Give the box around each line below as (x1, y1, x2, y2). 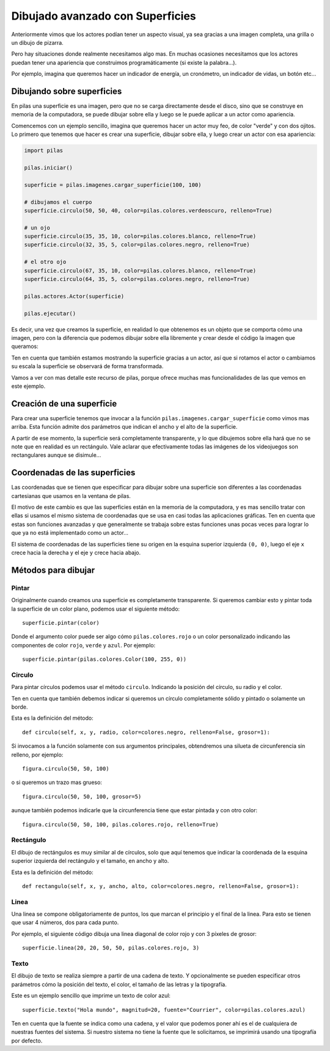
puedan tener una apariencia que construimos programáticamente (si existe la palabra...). (11, 59, 237, 66)
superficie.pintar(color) (22, 619, 100, 626)
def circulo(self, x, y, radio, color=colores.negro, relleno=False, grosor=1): (22, 729, 271, 736)
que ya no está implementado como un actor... (11, 529, 128, 537)
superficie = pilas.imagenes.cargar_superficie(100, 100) (24, 181, 202, 188)
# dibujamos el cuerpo (24, 198, 92, 205)
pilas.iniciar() (24, 164, 73, 171)
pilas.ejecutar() (24, 310, 76, 317)
